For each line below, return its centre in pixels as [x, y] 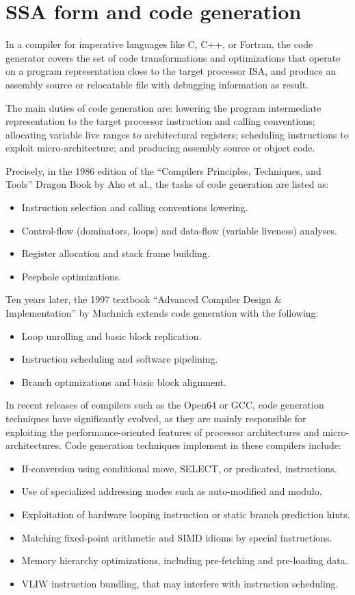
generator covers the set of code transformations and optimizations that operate [173, 57]
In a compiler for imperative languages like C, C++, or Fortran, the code [159, 44]
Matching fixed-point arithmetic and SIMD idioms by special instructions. [177, 537]
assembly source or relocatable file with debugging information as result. [157, 84]
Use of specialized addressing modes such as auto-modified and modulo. [172, 491]
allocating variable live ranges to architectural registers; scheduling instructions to [177, 134]
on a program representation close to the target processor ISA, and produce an [171, 71]
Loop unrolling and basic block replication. [111, 336]
